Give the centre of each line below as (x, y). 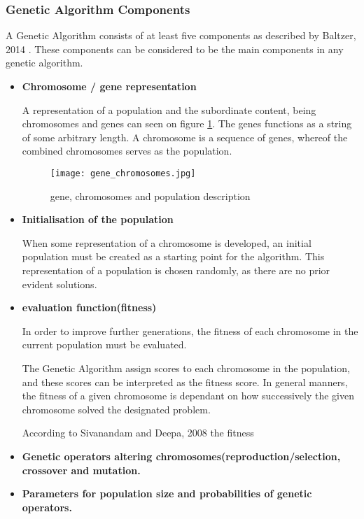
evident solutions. (59, 284)
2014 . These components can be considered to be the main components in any (175, 49)
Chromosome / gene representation (109, 86)
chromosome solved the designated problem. (116, 409)
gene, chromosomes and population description (150, 195)
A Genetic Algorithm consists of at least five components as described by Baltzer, (181, 35)
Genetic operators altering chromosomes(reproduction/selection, (181, 456)
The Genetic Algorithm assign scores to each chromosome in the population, (186, 368)
